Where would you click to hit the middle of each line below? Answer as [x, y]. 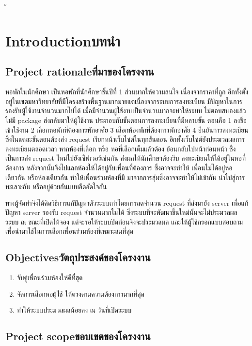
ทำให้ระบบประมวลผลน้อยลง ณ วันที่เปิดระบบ [74, 310]
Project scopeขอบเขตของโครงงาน [78, 336]
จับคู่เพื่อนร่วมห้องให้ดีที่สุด [50, 278]
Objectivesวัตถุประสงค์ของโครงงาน [78, 257]
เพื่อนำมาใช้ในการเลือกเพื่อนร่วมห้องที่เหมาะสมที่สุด [70, 231]
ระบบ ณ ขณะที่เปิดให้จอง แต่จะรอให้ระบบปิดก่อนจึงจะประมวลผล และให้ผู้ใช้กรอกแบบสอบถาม [124, 221]
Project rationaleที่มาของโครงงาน [80, 71]
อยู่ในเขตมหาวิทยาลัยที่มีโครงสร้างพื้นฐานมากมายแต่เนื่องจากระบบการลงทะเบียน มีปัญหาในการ [124, 101]
